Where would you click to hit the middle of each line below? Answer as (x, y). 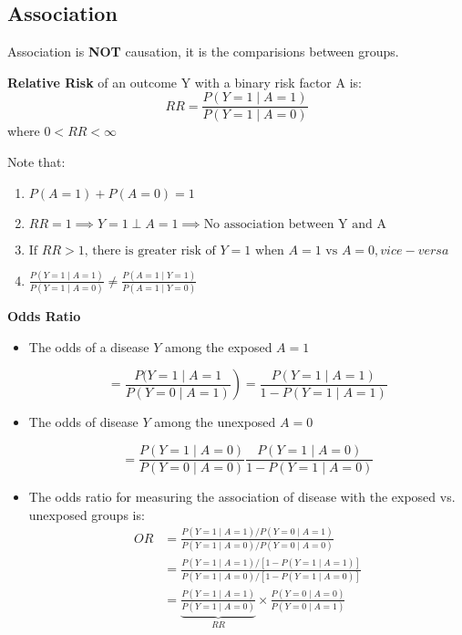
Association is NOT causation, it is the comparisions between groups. (203, 52)
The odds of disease (83, 422)
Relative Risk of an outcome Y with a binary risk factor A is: (185, 82)
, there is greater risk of (150, 250)
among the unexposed (215, 422)
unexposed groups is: (87, 514)
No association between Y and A (295, 224)
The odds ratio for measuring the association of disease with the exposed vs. (242, 497)
